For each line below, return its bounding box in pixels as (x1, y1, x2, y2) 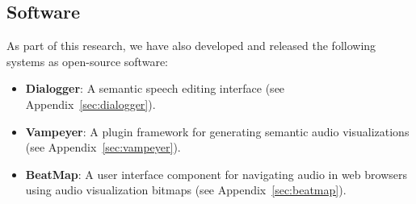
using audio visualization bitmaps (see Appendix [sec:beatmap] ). (25, 181, 347, 198)
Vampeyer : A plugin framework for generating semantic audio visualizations (25, 123, 410, 139)
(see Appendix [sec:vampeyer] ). (25, 139, 181, 156)
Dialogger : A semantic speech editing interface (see (25, 80, 285, 97)
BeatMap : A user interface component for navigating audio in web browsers (25, 165, 407, 182)
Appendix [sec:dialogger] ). (25, 95, 156, 112)
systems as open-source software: (6, 52, 168, 69)
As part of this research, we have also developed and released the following (6, 37, 376, 54)
